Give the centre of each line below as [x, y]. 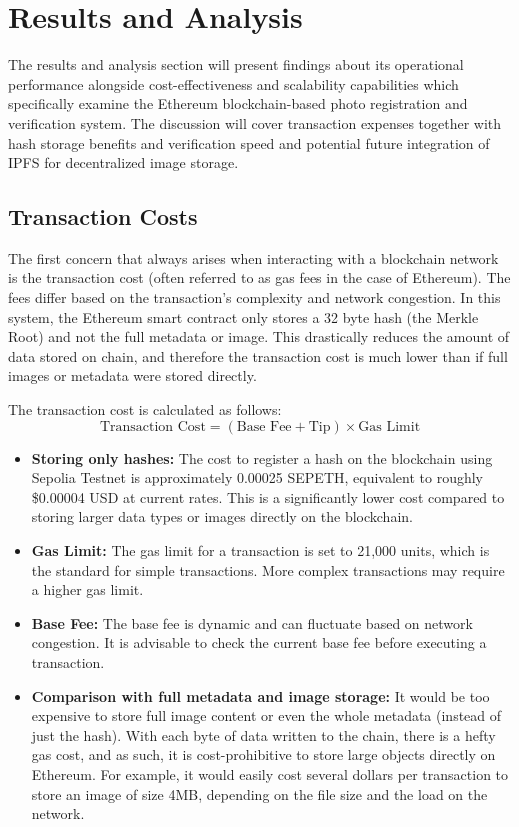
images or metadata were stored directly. [132, 375]
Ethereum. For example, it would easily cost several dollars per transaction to [270, 773]
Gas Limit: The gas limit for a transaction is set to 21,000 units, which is [260, 550]
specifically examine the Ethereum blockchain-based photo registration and [238, 103]
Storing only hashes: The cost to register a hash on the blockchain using [262, 457]
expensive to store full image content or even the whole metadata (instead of [266, 715]
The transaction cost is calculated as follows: [145, 409]
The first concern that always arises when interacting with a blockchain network [253, 257]
